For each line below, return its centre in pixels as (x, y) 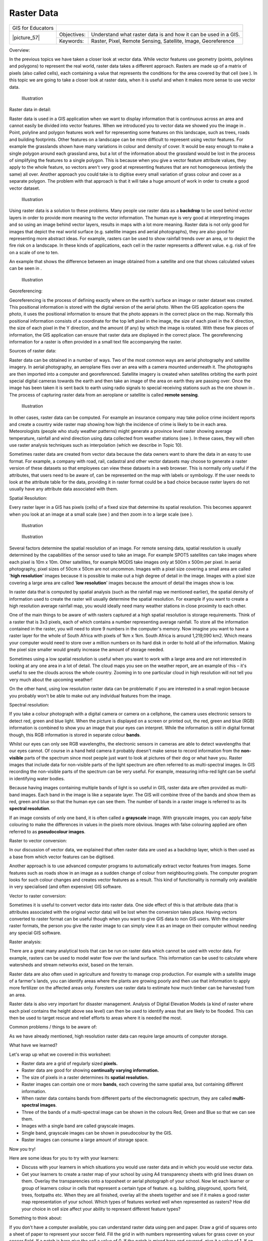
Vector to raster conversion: (38, 896)
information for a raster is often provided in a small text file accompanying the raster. (96, 342)
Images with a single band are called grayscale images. (78, 1126)
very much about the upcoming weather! (51, 680)
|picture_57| (26, 38)
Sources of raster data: (33, 351)
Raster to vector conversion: (38, 841)
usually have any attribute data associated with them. (64, 489)
